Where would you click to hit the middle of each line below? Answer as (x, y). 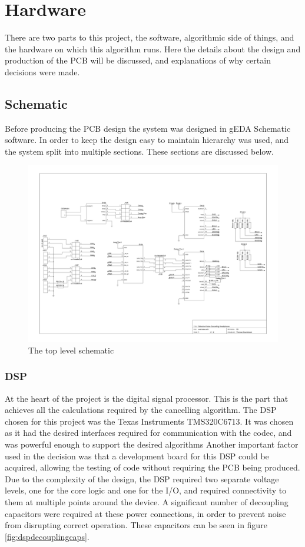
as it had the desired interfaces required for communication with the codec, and (148, 433)
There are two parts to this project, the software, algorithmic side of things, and (150, 37)
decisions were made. (42, 71)
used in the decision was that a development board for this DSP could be (137, 456)
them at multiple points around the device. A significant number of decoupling (147, 502)
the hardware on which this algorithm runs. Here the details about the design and (153, 49)
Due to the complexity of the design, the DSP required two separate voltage (142, 478)
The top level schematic (71, 350)
